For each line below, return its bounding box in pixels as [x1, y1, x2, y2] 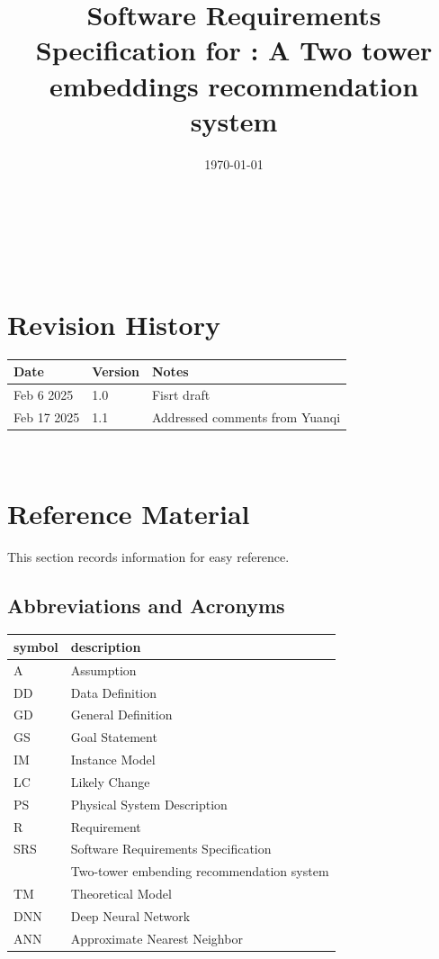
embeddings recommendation [49, 67, 419, 104]
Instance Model [70, 750, 156, 769]
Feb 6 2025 [13, 385, 74, 403]
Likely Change [70, 772, 150, 791]
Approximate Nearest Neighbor [70, 928, 243, 947]
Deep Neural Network [70, 907, 191, 926]
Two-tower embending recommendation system [70, 862, 329, 881]
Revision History [7, 305, 220, 342]
